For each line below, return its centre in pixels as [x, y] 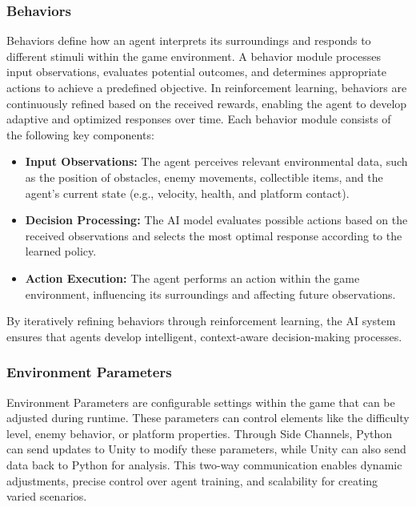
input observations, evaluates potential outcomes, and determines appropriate [197, 72]
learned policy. [61, 251]
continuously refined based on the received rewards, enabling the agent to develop [207, 103]
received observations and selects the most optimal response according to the [214, 235]
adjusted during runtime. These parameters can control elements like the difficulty [208, 418]
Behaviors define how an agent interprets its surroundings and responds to [189, 40]
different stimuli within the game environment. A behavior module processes [194, 56]
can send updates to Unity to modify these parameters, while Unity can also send [206, 449]
